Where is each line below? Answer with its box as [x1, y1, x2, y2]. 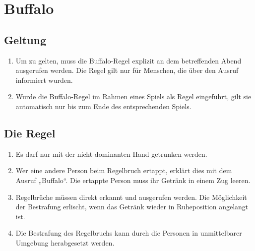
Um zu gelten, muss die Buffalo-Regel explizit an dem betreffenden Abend [15, 55, 242, 65]
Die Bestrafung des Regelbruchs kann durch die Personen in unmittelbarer [15, 228, 242, 238]
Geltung [4, 32, 47, 47]
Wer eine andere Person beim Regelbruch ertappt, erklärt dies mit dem [15, 165, 232, 176]
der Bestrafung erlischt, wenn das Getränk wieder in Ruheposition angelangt [15, 201, 249, 212]
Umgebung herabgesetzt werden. [15, 237, 115, 248]
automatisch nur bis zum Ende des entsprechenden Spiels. [15, 101, 191, 111]
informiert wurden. [15, 74, 73, 85]
